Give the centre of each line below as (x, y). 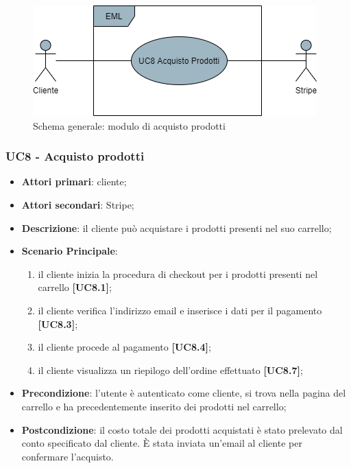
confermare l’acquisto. (68, 456)
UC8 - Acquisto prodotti (75, 156)
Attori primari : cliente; (74, 182)
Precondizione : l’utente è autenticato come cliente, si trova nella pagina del (184, 393)
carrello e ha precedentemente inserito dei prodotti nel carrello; (154, 406)
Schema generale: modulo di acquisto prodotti (129, 125)
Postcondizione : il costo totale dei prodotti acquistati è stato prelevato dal (182, 429)
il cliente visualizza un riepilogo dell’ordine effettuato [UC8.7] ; (170, 370)
